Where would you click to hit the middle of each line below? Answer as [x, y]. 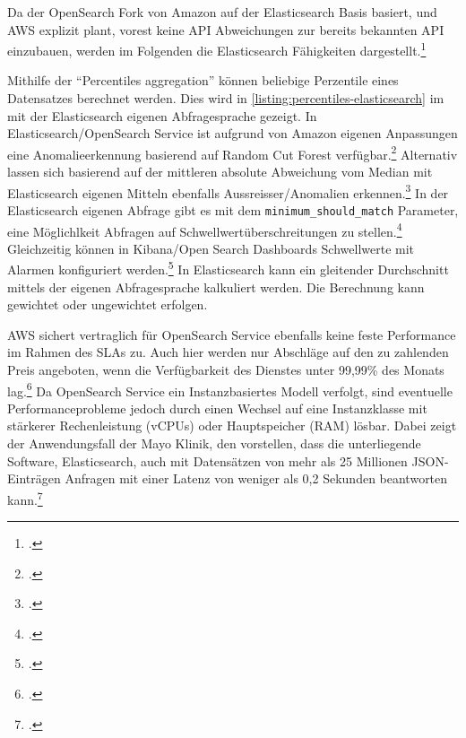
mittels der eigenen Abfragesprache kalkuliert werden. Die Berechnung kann [216, 287]
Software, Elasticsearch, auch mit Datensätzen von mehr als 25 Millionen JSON [226, 460]
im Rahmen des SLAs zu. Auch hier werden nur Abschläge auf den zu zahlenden [228, 352]
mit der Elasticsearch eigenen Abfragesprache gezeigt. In [162, 115]
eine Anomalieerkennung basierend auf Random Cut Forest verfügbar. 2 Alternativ [233, 152]
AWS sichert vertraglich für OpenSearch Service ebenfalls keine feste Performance [232, 334]
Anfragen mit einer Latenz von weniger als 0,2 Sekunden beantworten [256, 478]
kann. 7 [25, 498]
